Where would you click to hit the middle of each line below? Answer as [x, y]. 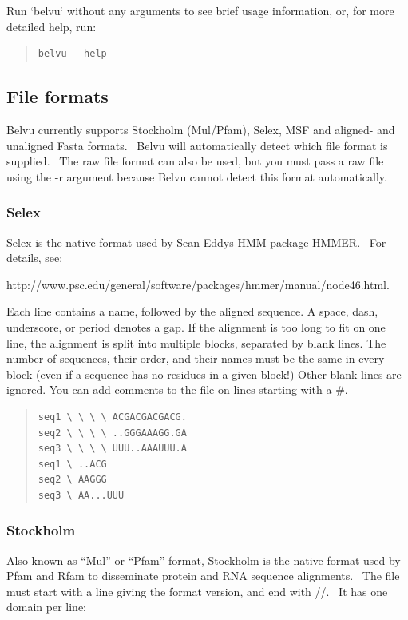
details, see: [35, 258]
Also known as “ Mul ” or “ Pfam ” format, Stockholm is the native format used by [204, 560]
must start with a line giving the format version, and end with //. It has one [197, 591]
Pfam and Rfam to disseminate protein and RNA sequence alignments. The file [203, 576]
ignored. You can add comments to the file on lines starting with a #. [177, 389]
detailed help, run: [51, 26]
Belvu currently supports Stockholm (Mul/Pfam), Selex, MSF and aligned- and [201, 129]
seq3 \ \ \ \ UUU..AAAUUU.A [112, 449]
